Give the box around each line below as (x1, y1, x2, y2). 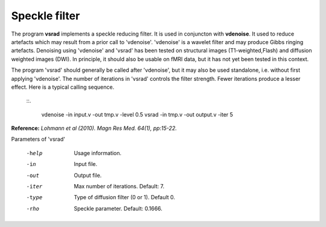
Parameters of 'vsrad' (11, 136, 66, 143)
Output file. (74, 171, 102, 179)
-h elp (26, 150, 43, 156)
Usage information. (74, 149, 122, 156)
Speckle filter (11, 9, 80, 22)
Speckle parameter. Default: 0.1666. (74, 205, 163, 212)
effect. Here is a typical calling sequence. (11, 83, 115, 91)
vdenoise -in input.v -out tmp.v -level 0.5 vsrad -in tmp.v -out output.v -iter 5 (41, 110, 234, 118)
